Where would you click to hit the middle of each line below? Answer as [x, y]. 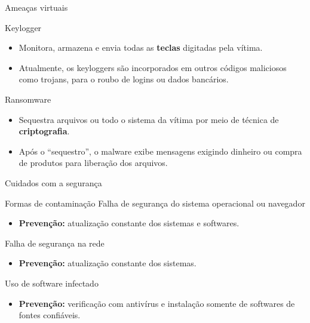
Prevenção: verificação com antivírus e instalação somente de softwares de [157, 303]
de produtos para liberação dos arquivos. [93, 163]
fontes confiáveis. [50, 315]
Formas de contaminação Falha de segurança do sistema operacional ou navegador [155, 203]
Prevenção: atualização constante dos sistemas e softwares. [129, 223]
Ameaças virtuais [36, 7]
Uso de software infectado [52, 283]
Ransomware [28, 99]
